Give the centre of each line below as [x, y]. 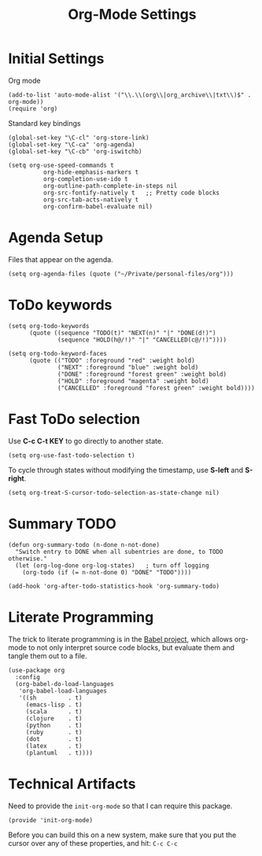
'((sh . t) [50, 698]
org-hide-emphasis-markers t [91, 172]
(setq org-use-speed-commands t [61, 165]
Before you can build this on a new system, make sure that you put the [122, 835]
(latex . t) [54, 746]
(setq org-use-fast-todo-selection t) [72, 455]
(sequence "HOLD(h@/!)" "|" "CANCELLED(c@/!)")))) [142, 340]
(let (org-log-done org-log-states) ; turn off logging [113, 565]
